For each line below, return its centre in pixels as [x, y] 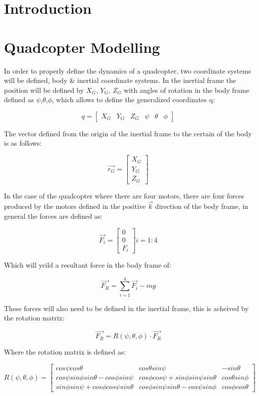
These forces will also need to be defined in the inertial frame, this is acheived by [126, 308]
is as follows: [23, 143]
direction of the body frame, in [202, 206]
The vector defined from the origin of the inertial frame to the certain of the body [128, 133]
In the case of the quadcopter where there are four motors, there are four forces [124, 195]
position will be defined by [44, 90]
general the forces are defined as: [53, 216]
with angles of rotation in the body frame [187, 90]
